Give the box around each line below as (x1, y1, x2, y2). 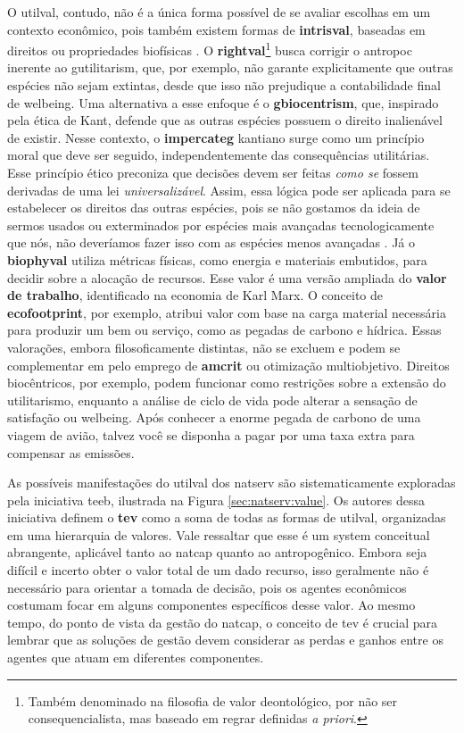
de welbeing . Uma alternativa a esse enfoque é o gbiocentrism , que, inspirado (7, 93, 439, 112)
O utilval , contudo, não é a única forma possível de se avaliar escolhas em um (7, 3, 431, 21)
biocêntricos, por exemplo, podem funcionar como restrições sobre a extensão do (7, 373, 446, 392)
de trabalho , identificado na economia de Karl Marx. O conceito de (7, 286, 383, 304)
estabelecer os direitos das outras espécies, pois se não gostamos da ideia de (7, 198, 420, 217)
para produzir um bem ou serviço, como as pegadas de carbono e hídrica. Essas (7, 321, 442, 339)
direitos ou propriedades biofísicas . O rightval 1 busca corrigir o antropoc (7, 38, 412, 59)
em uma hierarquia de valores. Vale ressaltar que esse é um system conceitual (7, 525, 430, 544)
